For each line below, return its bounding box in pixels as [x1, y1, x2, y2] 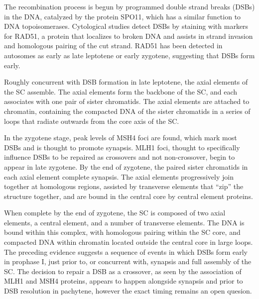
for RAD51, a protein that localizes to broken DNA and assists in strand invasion [4, 30, 253, 41]
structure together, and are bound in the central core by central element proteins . [4, 191, 253, 201]
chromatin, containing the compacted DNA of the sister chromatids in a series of [4, 105, 251, 116]
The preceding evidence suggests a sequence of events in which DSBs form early [4, 246, 248, 257]
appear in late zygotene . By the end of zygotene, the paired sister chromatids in [4, 161, 248, 172]
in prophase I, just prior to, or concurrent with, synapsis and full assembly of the [4, 256, 252, 267]
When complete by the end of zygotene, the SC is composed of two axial [4, 207, 226, 218]
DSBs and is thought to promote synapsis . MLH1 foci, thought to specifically [4, 142, 240, 152]
